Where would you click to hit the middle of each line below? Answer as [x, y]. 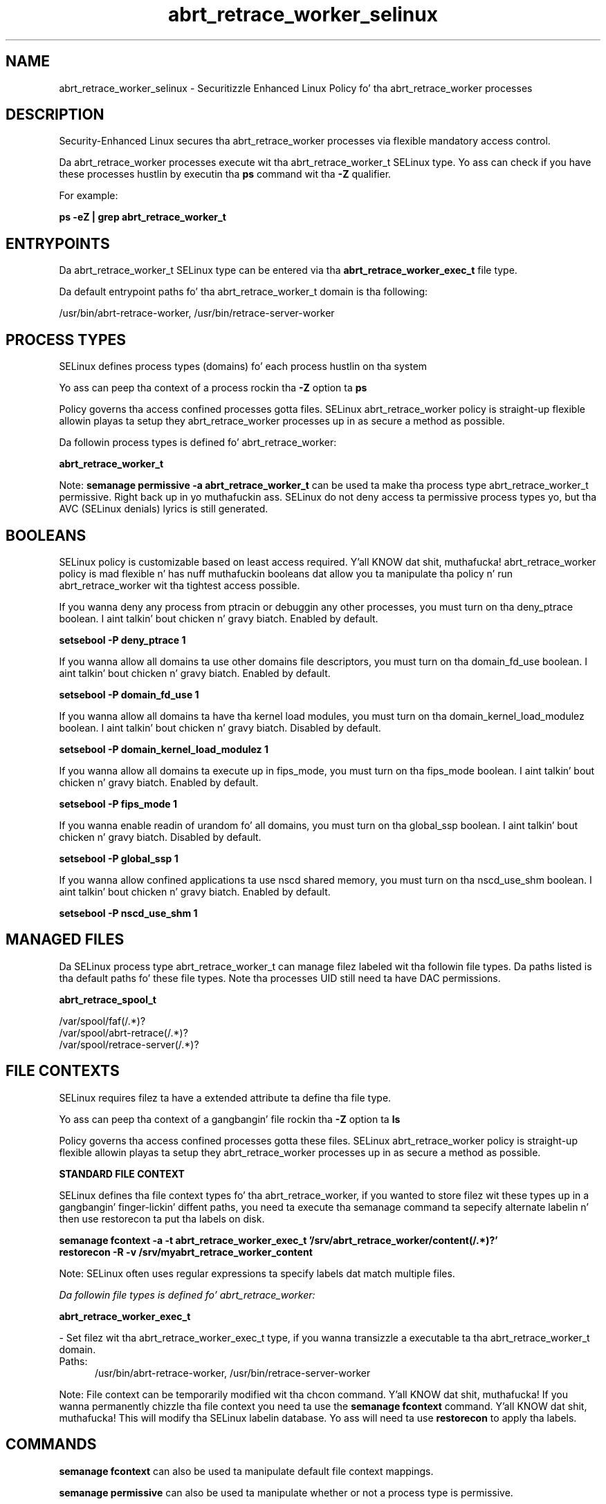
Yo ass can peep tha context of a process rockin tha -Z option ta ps [213, 388]
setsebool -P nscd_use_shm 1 [128, 913]
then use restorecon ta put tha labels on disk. [162, 1218]
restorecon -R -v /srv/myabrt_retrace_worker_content [186, 1252]
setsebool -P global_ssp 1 [119, 858]
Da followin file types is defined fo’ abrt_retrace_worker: [187, 1294]
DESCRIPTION [55, 115]
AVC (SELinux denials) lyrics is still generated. [164, 509]
